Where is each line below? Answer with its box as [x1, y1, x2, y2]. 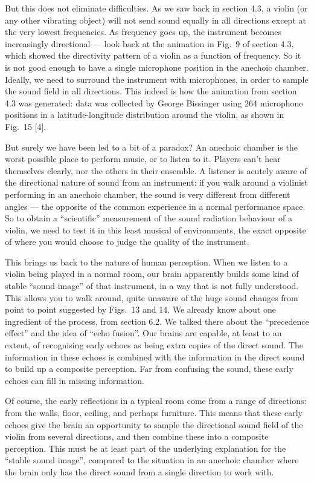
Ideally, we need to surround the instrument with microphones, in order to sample [5, 73, 309, 85]
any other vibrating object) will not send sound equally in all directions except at [5, 13, 306, 26]
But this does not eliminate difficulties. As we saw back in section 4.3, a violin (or [5, 2, 308, 14]
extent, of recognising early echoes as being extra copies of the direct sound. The [5, 339, 304, 351]
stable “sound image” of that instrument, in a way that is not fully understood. [5, 279, 299, 292]
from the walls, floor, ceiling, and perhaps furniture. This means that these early [5, 406, 303, 418]
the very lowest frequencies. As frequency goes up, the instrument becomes [5, 25, 281, 38]
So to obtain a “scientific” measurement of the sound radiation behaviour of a [5, 212, 292, 224]
